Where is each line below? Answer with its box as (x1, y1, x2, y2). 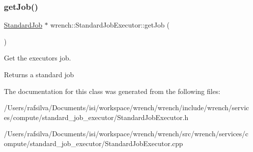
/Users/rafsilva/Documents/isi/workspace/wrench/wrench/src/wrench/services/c (4, 128, 249, 139)
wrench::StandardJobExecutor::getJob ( (50, 20, 170, 30)
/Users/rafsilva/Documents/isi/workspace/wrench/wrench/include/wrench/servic (4, 102, 249, 113)
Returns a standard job (4, 69, 74, 79)
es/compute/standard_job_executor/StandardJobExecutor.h (4, 112, 189, 122)
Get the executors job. (4, 53, 71, 63)
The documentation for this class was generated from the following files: (4, 86, 221, 96)
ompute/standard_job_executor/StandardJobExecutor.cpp (4, 138, 183, 148)
